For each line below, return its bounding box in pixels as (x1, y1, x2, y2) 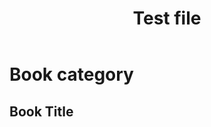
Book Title (9, 103, 74, 120)
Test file (132, 7, 202, 30)
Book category (9, 63, 134, 86)
